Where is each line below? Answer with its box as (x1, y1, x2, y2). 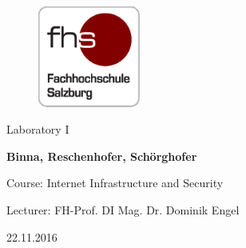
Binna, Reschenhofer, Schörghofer (6, 147, 197, 164)
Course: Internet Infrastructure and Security (6, 174, 224, 191)
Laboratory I (6, 121, 69, 138)
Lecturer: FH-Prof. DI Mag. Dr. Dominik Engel (6, 201, 240, 218)
